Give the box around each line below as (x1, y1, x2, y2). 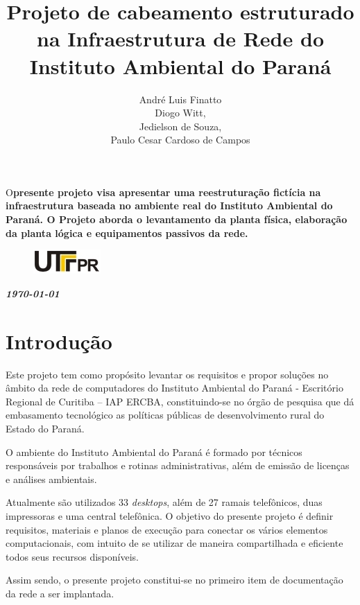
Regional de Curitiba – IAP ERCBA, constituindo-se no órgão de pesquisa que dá (6, 394, 354, 408)
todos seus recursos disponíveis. (6, 549, 139, 563)
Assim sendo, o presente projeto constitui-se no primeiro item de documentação (6, 572, 343, 587)
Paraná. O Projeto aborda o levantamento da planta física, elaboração (6, 212, 348, 227)
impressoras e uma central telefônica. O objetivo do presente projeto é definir (6, 508, 334, 523)
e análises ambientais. (6, 471, 97, 486)
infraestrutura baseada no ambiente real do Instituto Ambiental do (6, 198, 333, 213)
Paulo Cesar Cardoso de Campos (110, 132, 250, 147)
